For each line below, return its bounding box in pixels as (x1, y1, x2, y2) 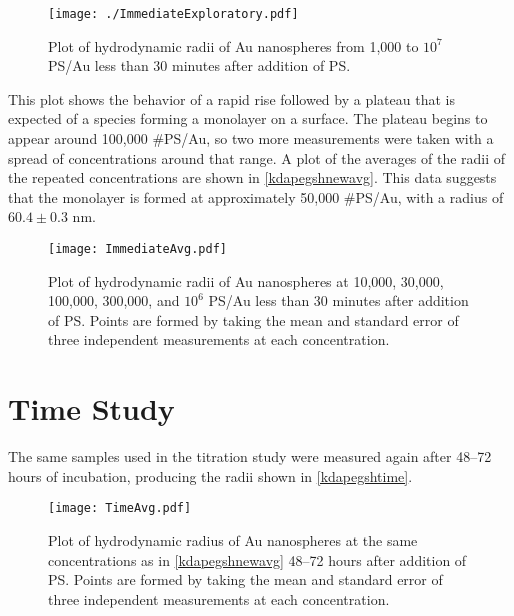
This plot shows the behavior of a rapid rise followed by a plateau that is (8, 88, 455, 109)
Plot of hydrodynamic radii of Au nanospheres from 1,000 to (48, 35, 419, 56)
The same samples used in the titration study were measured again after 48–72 (8, 446, 492, 467)
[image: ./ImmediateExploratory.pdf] (48, 7, 299, 21)
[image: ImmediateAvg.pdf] (48, 242, 227, 256)
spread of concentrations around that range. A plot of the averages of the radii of (8, 147, 506, 168)
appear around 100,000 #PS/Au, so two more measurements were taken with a (8, 128, 494, 149)
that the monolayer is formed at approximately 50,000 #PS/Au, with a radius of (8, 186, 504, 207)
